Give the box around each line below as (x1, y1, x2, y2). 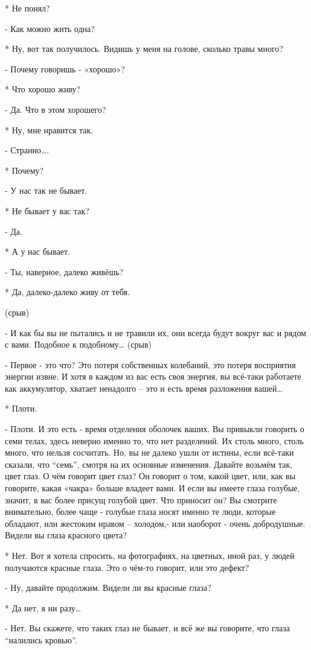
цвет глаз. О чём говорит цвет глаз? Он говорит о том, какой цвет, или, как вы (5, 470, 296, 482)
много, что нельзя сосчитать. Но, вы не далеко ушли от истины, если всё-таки (5, 446, 294, 459)
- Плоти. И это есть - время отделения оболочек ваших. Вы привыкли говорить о (5, 422, 304, 435)
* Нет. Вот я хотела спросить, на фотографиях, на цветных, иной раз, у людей (5, 549, 295, 561)
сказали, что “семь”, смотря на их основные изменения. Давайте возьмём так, (5, 457, 293, 470)
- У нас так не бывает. (5, 184, 88, 197)
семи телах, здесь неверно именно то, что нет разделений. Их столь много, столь (5, 434, 304, 447)
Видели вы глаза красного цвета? (5, 529, 127, 541)
